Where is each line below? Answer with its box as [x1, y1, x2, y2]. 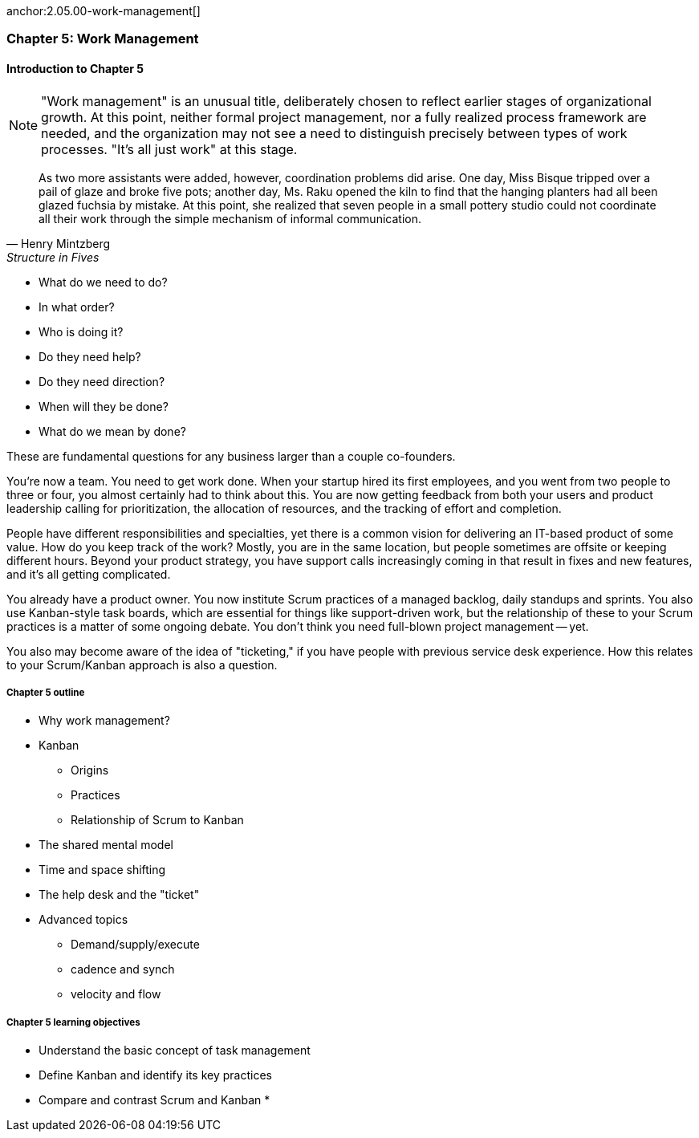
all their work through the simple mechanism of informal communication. [39, 211, 421, 226]
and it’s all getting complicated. [6, 567, 171, 581]
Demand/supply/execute [71, 937, 200, 952]
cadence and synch [71, 962, 175, 977]
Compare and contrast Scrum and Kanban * [39, 1093, 270, 1108]
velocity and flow [71, 987, 161, 1002]
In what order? [39, 299, 115, 314]
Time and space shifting [39, 863, 166, 877]
